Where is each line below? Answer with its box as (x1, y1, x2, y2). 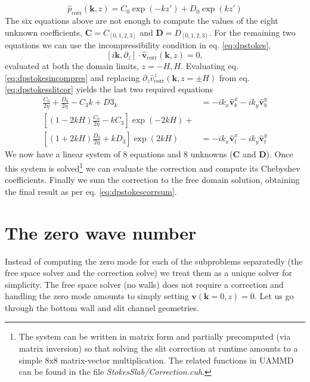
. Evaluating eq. (181, 59, 238, 72)
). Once (266, 148, 293, 160)
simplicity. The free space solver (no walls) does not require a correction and (5, 278, 284, 290)
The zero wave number (5, 220, 197, 244)
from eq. (219, 71, 250, 83)
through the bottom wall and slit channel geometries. (5, 301, 199, 313)
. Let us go (254, 290, 294, 302)
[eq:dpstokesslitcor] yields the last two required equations (5, 83, 213, 95)
